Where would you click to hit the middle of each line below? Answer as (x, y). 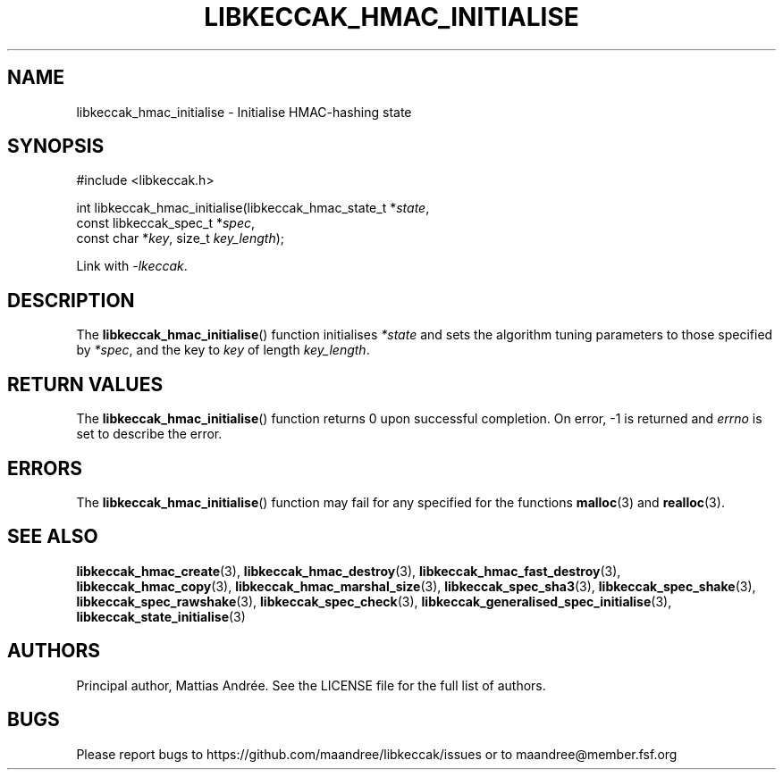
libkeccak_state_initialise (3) (161, 616)
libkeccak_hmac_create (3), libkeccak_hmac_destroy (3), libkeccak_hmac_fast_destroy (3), (349, 571)
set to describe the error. (149, 434)
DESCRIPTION (71, 300)
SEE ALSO (53, 537)
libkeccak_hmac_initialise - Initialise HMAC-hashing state (244, 112)
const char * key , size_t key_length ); (181, 238)
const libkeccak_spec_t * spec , (166, 223)
